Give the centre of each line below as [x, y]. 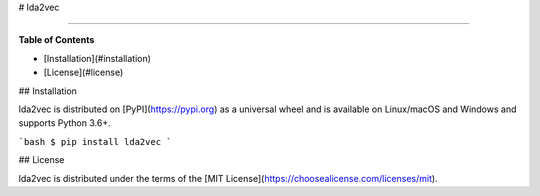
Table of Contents [56, 40]
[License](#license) [83, 72]
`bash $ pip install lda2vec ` [95, 141]
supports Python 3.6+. [64, 123]
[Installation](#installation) [97, 58]
